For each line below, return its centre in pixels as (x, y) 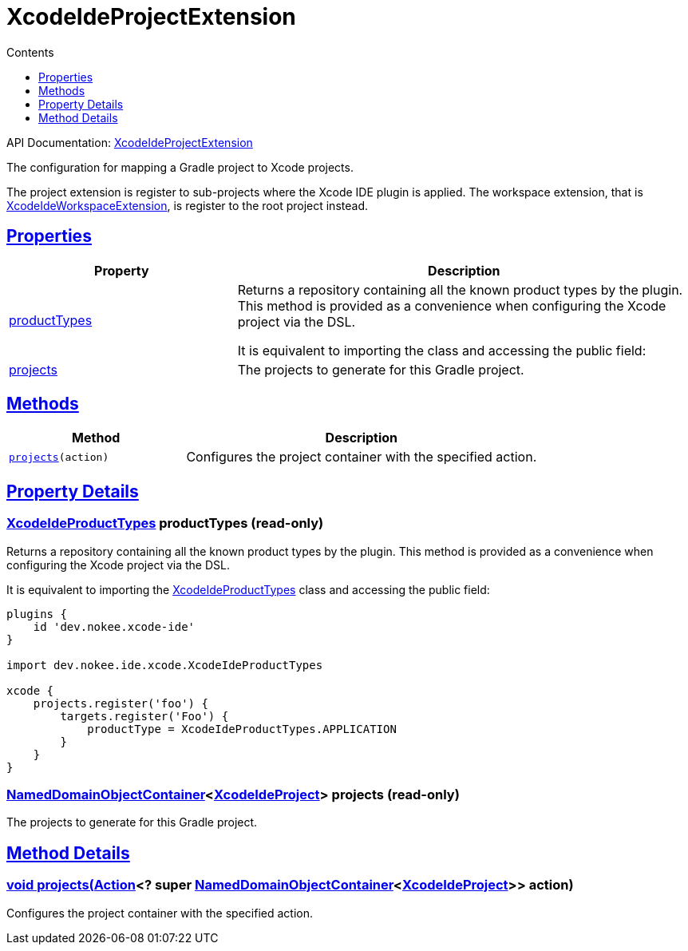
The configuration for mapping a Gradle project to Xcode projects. (180, 167)
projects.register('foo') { (121, 703)
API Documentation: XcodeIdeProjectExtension (130, 142)
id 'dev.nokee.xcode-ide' (114, 626)
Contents (30, 52)
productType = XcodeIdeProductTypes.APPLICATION (242, 729)
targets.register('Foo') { (144, 716)
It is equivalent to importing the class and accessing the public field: (442, 350)
